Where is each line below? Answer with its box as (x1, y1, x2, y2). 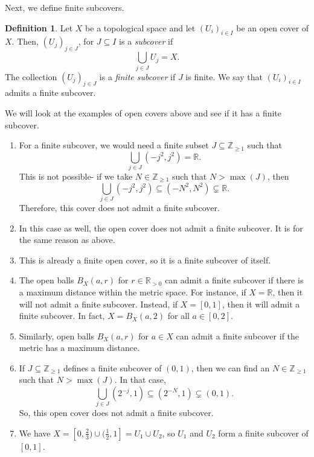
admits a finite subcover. (5, 86, 96, 99)
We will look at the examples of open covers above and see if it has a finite (5, 106, 282, 119)
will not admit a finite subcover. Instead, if (19, 297, 178, 310)
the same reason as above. (19, 233, 115, 246)
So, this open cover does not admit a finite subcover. (19, 406, 214, 419)
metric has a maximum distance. (19, 341, 140, 354)
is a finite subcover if (99, 70, 176, 83)
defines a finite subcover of (63, 361, 162, 374)
